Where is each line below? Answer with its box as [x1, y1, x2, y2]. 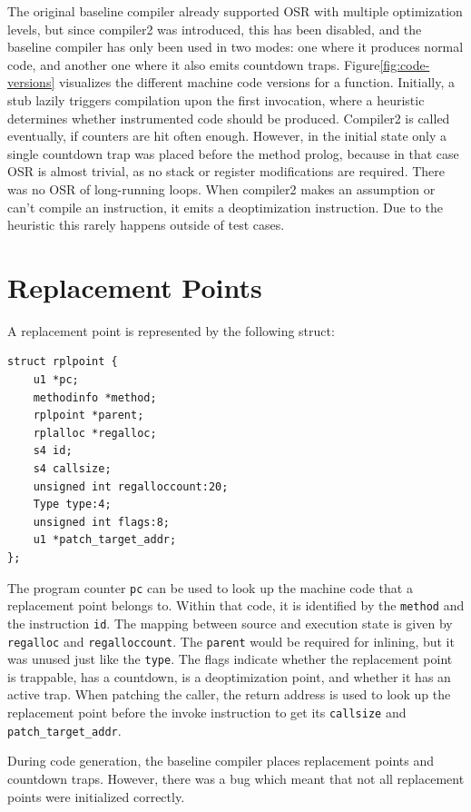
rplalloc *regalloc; [33, 426, 157, 440]
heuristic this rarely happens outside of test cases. [7, 215, 285, 234]
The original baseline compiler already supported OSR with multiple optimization [7, 2, 463, 20]
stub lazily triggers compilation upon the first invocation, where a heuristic [7, 90, 425, 109]
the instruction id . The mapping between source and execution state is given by [7, 613, 453, 632]
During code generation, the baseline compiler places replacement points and [7, 751, 434, 770]
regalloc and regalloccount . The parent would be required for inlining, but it [7, 631, 455, 650]
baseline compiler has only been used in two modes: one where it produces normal [7, 37, 464, 56]
